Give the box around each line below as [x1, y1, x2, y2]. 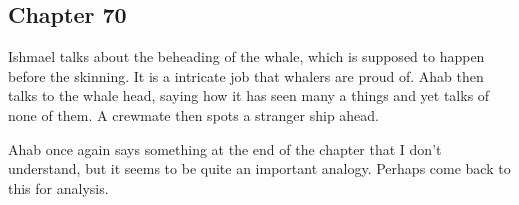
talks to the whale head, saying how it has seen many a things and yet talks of [8, 85, 490, 106]
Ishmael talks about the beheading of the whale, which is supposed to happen [8, 46, 485, 67]
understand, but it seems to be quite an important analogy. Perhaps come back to [8, 158, 511, 179]
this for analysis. [8, 177, 109, 198]
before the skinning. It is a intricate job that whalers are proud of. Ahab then [8, 65, 484, 86]
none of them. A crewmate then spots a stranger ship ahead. [8, 104, 380, 125]
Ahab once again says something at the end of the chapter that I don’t [8, 138, 442, 159]
